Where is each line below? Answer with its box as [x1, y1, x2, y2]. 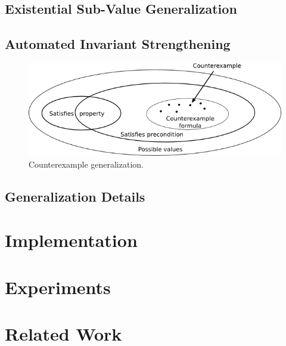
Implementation [5, 228, 138, 252]
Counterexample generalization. [29, 157, 144, 170]
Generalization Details [5, 187, 145, 205]
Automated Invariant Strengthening [5, 35, 231, 53]
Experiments [5, 274, 111, 299]
